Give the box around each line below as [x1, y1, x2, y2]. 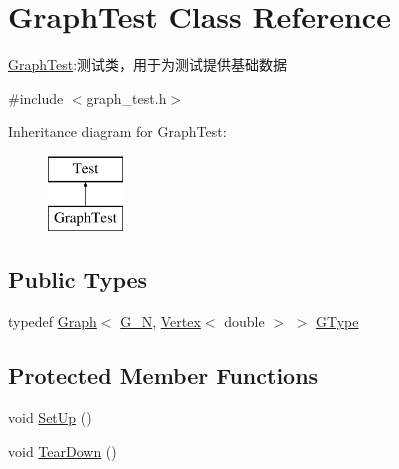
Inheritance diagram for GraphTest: [8, 121, 227, 142]
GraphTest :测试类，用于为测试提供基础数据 [8, 54, 288, 75]
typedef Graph [8, 311, 97, 332]
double [224, 311, 265, 332]
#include [8, 87, 64, 108]
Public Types [8, 264, 148, 295]
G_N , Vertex [120, 311, 201, 332]
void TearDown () [8, 440, 117, 461]
